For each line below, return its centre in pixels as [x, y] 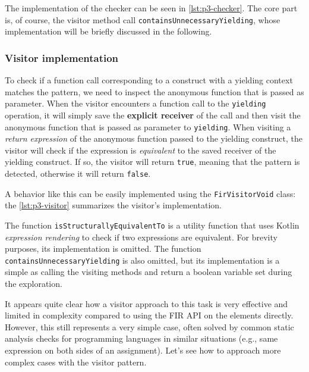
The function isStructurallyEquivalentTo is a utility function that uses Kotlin [152, 225]
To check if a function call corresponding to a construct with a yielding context [149, 80]
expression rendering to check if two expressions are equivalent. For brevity [141, 237]
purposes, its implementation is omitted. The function [103, 248]
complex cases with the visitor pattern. [76, 362]
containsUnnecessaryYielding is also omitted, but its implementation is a [142, 260]
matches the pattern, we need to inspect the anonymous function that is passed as [154, 91]
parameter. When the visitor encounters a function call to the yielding [135, 103]
